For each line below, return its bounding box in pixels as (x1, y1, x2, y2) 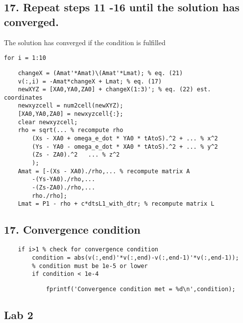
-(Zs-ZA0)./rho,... (32, 184, 96, 191)
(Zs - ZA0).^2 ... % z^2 (32, 151, 120, 159)
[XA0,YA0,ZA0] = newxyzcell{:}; (18, 110, 123, 118)
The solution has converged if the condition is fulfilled (4, 37, 166, 47)
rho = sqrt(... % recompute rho (18, 127, 123, 134)
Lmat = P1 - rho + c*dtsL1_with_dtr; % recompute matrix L (18, 200, 215, 208)
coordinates (4, 94, 43, 101)
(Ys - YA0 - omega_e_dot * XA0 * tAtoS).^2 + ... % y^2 (32, 143, 218, 150)
